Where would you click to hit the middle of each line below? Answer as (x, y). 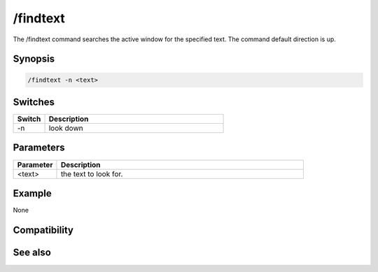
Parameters (39, 148)
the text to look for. (92, 173)
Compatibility (43, 230)
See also (32, 252)
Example (32, 193)
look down (66, 128)
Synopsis (34, 59)
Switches (34, 102)
